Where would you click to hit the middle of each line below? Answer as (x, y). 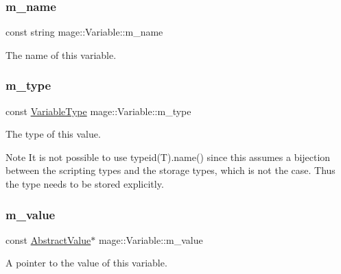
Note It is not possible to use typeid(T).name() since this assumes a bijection (168, 157)
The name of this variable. (61, 54)
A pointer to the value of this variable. (86, 263)
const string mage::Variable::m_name (84, 32)
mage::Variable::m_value (151, 239)
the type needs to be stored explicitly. (85, 184)
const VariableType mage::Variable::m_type (98, 111)
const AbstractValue (48, 239)
